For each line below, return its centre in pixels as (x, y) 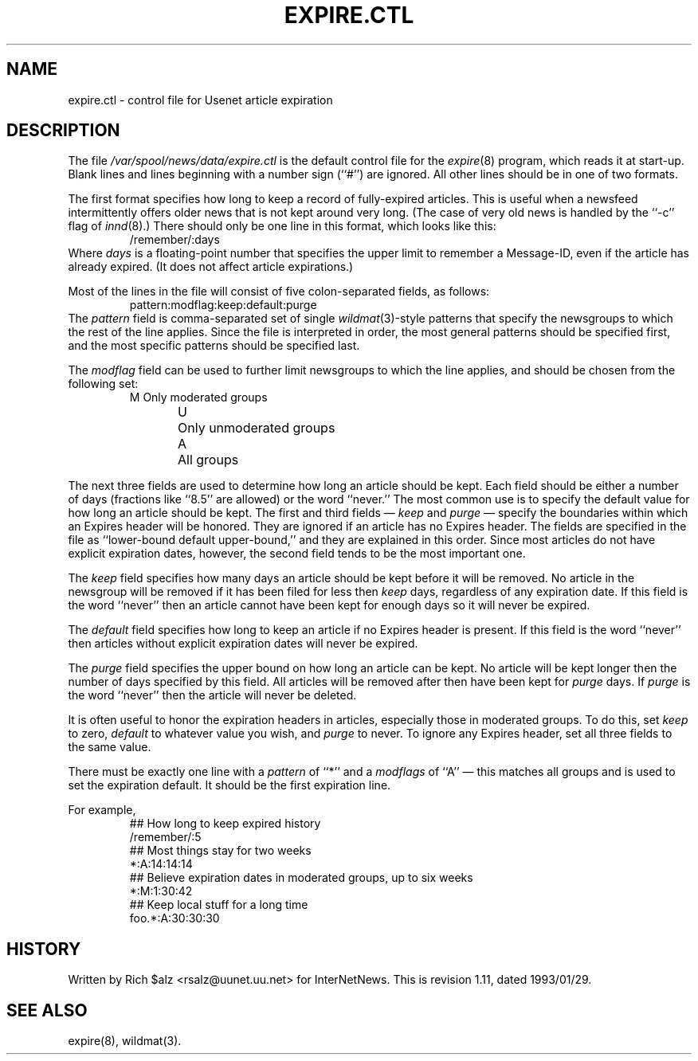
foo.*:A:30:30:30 (174, 918)
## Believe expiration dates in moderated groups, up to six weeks (301, 878)
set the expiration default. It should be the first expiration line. (229, 785)
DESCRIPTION (63, 131)
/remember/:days (174, 240)
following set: (103, 384)
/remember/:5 (165, 837)
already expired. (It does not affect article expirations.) (211, 267)
